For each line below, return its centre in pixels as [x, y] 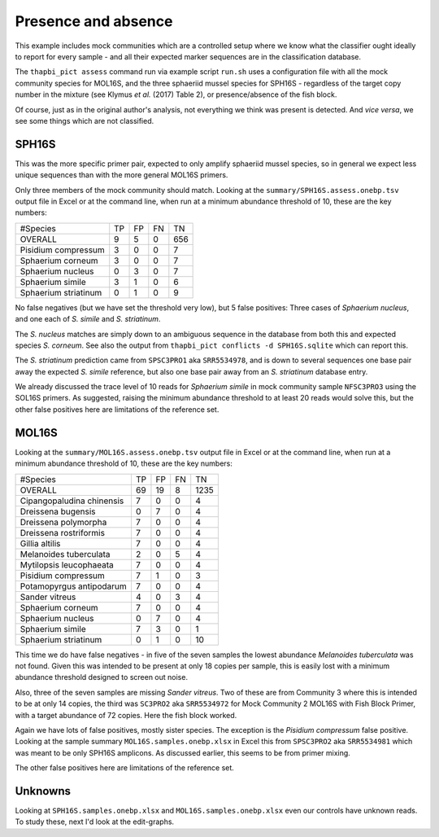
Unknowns [43, 791]
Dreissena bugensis [58, 511]
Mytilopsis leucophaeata [67, 564]
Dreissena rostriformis [63, 532]
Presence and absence [94, 21]
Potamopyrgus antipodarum [74, 586]
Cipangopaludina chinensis [72, 501]
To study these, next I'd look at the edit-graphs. [95, 822]
